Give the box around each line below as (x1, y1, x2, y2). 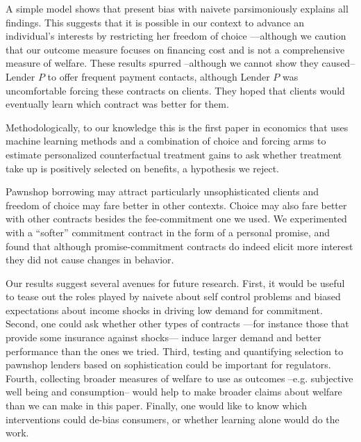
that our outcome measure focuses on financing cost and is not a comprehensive (6, 42, 345, 56)
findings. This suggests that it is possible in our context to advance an (6, 15, 304, 29)
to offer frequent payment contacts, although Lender (47, 69, 270, 83)
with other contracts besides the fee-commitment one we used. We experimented (6, 211, 347, 226)
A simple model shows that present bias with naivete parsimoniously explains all (6, 1, 349, 15)
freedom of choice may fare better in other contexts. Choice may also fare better (6, 197, 347, 212)
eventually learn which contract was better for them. (6, 97, 229, 111)
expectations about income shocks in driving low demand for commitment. (6, 302, 323, 317)
